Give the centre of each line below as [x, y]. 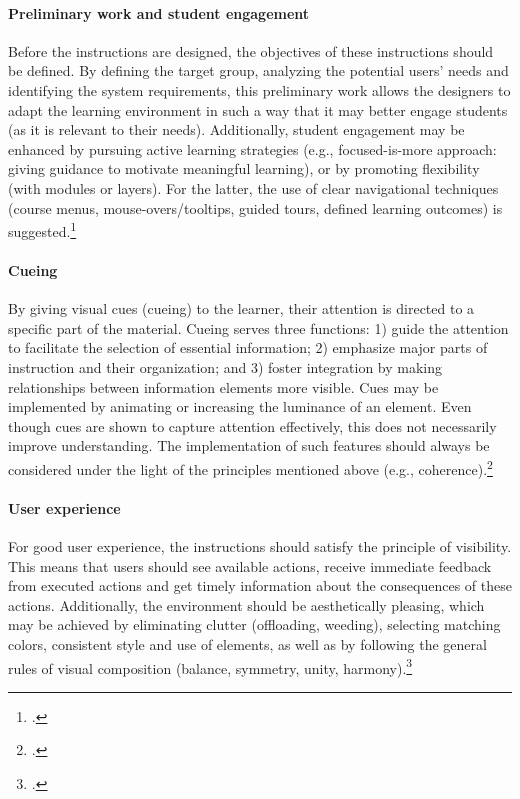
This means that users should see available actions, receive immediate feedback [250, 565]
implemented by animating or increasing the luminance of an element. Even [240, 406]
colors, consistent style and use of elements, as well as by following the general [247, 643]
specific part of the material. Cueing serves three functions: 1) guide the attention [258, 327]
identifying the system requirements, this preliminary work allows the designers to [259, 89]
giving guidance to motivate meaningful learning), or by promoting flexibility [244, 168]
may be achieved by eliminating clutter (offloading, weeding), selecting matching [254, 624]
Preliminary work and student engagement [159, 12]
